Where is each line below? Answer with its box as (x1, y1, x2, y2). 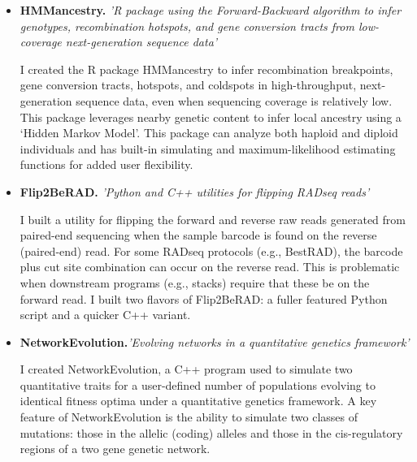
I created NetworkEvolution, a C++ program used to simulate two (20, 361, 353, 378)
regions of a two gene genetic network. (20, 440, 211, 457)
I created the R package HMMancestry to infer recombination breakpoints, (20, 60, 393, 77)
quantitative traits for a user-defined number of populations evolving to (20, 376, 376, 393)
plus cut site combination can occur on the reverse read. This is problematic (20, 258, 400, 275)
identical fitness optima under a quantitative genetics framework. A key (20, 392, 377, 409)
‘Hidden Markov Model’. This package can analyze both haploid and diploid (20, 124, 398, 141)
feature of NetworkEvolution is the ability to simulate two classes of (20, 408, 358, 425)
